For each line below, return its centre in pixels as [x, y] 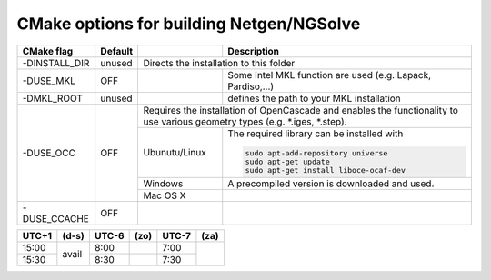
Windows [163, 184]
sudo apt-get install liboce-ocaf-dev [326, 170]
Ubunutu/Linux [175, 153]
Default [117, 51]
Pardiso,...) [251, 86]
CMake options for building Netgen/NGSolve [189, 24]
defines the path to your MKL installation [315, 98]
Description [254, 51]
